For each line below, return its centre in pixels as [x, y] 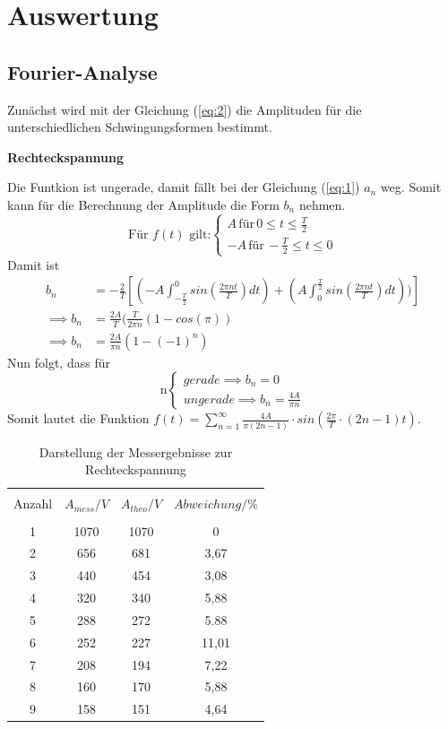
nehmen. [322, 204]
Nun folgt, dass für [59, 362]
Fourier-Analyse [82, 71]
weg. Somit [411, 187]
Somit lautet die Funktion [78, 418]
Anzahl [33, 503]
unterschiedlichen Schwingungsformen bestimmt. [140, 127]
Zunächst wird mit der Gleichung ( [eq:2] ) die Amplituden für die [185, 109]
